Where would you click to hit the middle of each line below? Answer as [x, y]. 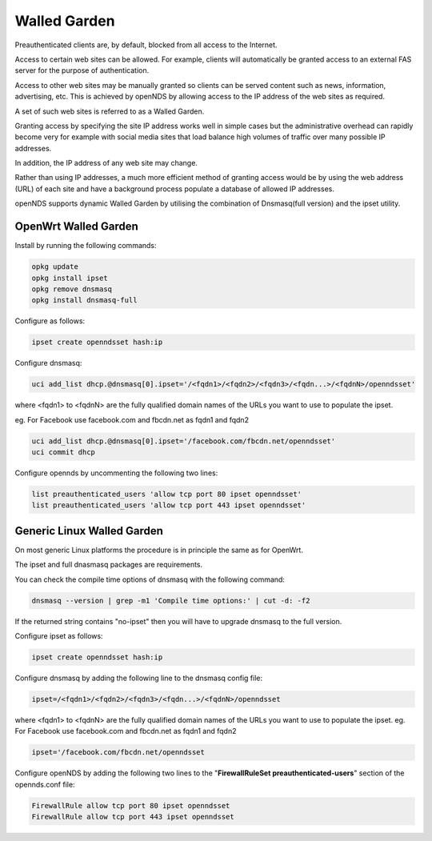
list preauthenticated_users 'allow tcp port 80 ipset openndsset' [167, 494]
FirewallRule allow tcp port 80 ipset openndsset [131, 805]
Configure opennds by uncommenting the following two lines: [116, 473]
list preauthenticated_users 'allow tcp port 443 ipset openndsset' [169, 505]
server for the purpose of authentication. [82, 70]
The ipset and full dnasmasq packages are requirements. [109, 565]
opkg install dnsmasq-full [84, 300]
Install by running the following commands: [86, 246]
